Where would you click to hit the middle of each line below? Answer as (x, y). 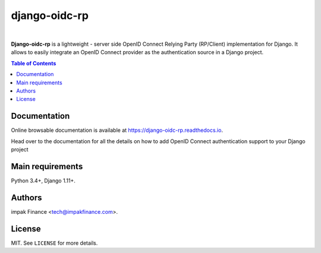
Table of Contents (34, 63)
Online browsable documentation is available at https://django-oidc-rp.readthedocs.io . (117, 130)
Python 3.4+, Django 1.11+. (43, 181)
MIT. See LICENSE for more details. (54, 243)
